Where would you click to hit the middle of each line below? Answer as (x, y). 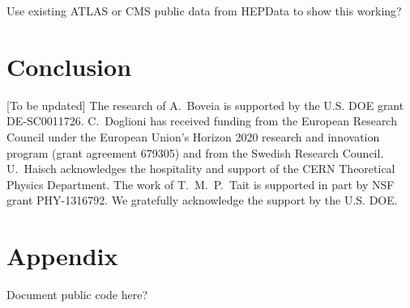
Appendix (62, 256)
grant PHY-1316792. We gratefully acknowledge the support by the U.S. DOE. (202, 200)
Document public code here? (77, 294)
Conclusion (69, 66)
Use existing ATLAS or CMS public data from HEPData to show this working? (204, 11)
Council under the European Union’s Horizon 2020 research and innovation (193, 136)
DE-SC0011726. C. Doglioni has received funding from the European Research (202, 121)
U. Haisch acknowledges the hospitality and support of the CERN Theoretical (201, 169)
